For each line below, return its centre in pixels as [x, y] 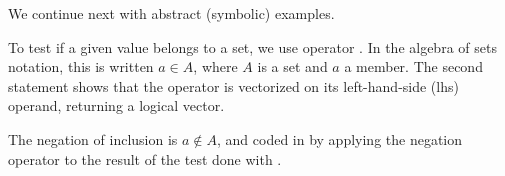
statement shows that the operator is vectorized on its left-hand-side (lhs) [233, 85]
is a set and [292, 66]
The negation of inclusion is [93, 138]
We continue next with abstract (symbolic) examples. [171, 13]
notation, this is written [81, 66]
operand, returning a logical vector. [116, 105]
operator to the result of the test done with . [145, 158]
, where [215, 66]
